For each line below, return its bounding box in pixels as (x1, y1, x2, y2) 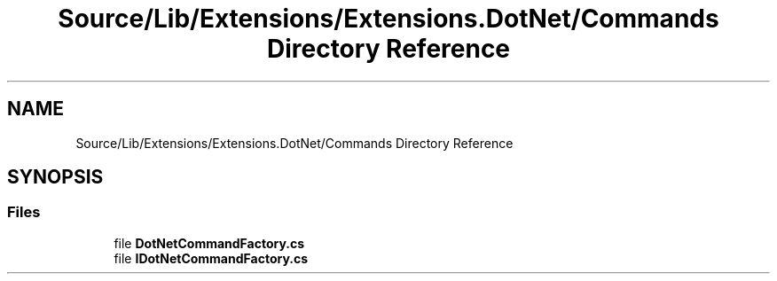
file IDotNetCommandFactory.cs (114, 250, 309, 266)
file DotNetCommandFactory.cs (114, 235, 305, 251)
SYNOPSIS (7, 166, 104, 189)
